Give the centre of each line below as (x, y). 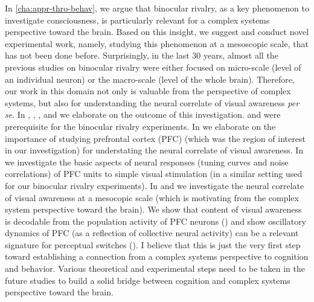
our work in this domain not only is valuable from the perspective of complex (148, 91)
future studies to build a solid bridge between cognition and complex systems (148, 280)
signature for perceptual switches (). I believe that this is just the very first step (153, 244)
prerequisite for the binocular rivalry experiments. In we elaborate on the (140, 126)
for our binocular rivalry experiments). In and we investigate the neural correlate (155, 185)
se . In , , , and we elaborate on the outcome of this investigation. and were (143, 114)
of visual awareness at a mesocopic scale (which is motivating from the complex (152, 197)
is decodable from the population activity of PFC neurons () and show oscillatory (156, 221)
